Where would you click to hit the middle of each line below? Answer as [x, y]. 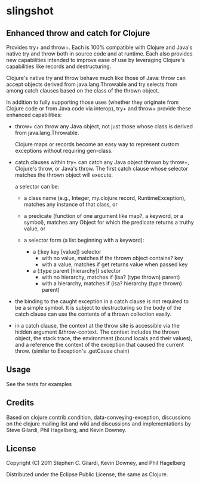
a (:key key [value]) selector [67, 252]
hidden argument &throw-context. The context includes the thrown [97, 332]
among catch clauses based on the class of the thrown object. [83, 90]
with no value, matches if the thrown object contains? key [112, 258]
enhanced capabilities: [34, 115]
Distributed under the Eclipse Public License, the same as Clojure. [87, 474]
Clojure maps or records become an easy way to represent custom [97, 144]
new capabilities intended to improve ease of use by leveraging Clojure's [96, 60]
